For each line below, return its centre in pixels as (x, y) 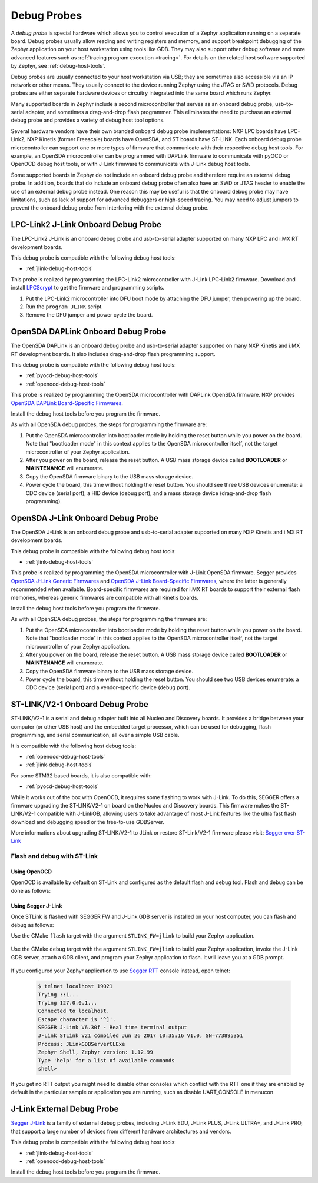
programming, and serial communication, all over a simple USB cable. (95, 735)
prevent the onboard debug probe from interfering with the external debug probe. (110, 208)
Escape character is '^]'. (77, 1019)
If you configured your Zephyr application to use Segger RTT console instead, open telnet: (121, 971)
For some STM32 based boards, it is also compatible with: (82, 775)
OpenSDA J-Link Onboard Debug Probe (85, 518)
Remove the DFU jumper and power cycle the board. (89, 315)
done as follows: (31, 890)
